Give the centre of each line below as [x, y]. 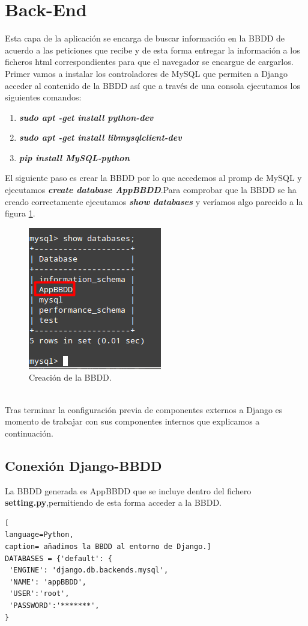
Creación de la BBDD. [70, 377]
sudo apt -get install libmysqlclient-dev [100, 137]
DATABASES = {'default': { [59, 558]
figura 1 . [20, 213]
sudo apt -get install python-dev [86, 117]
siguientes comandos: [43, 97]
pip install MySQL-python [74, 157]
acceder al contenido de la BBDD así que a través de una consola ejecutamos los [152, 85]
